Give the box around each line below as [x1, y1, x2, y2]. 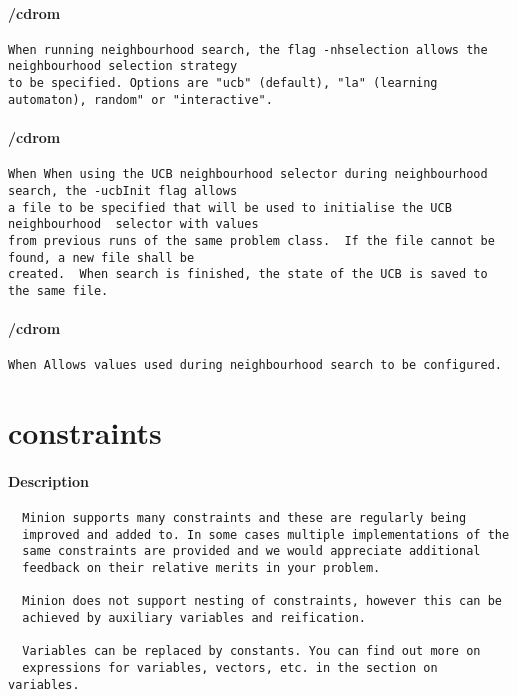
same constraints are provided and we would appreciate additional [22, 544, 481, 559]
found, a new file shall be [8, 250, 195, 265]
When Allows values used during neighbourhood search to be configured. [8, 358, 502, 373]
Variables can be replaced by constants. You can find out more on [22, 644, 481, 659]
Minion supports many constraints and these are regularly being [22, 511, 467, 526]
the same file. [8, 283, 109, 298]
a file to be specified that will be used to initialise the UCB [8, 200, 452, 215]
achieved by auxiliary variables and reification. [22, 611, 366, 626]
